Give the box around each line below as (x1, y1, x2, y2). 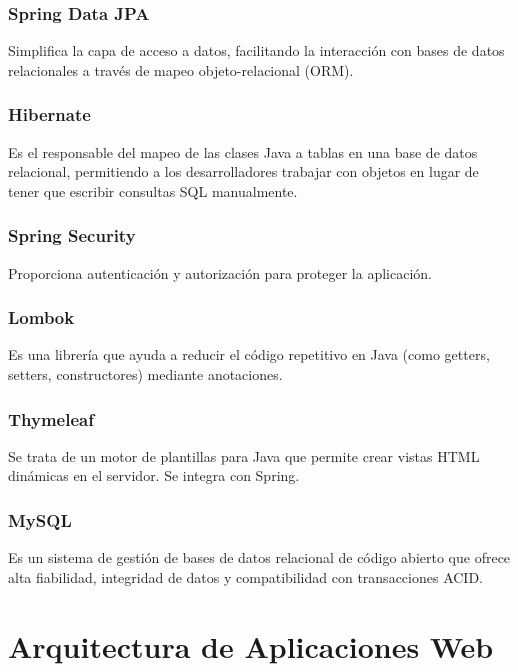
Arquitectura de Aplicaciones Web (8, 625, 494, 666)
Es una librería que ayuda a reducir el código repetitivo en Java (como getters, (8, 344, 490, 365)
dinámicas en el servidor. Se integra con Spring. (8, 465, 300, 486)
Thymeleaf (8, 406, 94, 431)
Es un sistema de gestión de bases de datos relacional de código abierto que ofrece (8, 547, 511, 568)
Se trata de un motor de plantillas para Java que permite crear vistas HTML (8, 445, 480, 466)
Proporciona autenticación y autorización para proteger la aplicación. (8, 262, 432, 283)
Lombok (8, 305, 75, 330)
